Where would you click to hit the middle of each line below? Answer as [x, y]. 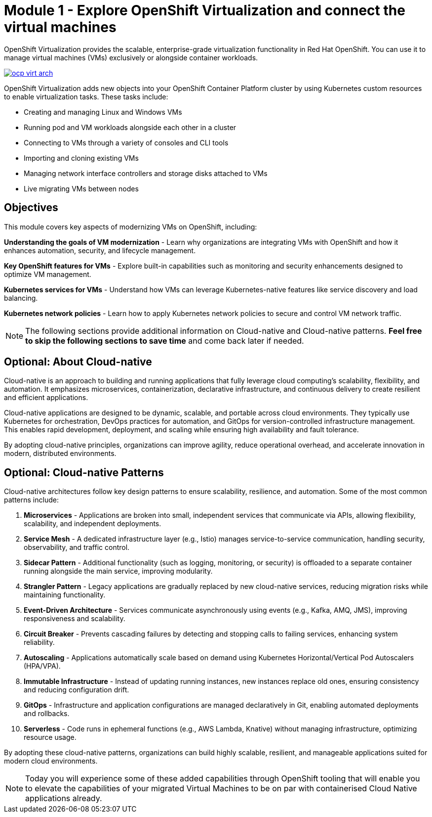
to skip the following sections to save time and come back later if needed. [165, 340]
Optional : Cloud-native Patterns [84, 472]
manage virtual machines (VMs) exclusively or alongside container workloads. [131, 57]
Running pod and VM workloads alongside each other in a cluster [130, 127]
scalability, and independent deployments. [93, 524]
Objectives [31, 208]
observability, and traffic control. [77, 547]
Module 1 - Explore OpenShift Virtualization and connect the [205, 10]
